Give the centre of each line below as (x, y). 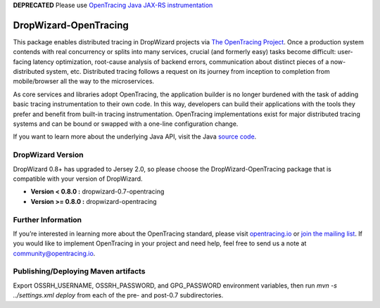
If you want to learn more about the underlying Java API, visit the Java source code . (135, 136)
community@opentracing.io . (54, 253)
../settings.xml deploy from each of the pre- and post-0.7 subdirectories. (118, 295)
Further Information (47, 219)
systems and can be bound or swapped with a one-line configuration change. (126, 124)
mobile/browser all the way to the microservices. (84, 82)
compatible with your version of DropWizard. (78, 179)
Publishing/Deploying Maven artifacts (79, 271)
